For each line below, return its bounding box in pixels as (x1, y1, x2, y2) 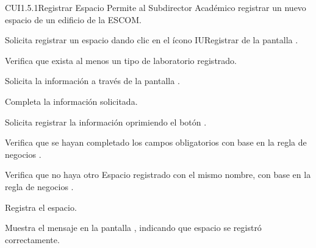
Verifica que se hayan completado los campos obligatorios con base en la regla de (5, 136, 307, 149)
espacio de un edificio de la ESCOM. (5, 13, 142, 26)
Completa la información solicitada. (5, 94, 138, 107)
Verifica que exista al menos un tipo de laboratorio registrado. (5, 54, 237, 66)
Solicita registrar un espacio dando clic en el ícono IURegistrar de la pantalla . (5, 34, 298, 46)
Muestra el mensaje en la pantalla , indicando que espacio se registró (5, 221, 262, 234)
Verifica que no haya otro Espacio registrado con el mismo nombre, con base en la (5, 168, 311, 181)
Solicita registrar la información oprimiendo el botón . (5, 115, 207, 128)
